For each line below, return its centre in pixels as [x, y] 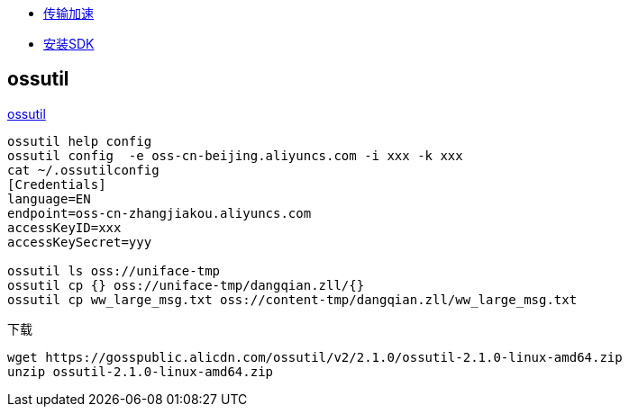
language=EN [49, 198]
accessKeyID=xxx [64, 227]
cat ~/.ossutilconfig [83, 170]
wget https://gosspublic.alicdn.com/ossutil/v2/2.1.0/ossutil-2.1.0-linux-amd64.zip [315, 357]
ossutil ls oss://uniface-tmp [114, 270]
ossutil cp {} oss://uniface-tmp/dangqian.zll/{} [186, 285]
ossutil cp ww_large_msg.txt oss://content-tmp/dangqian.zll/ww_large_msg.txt [292, 299]
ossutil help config [80, 141]
